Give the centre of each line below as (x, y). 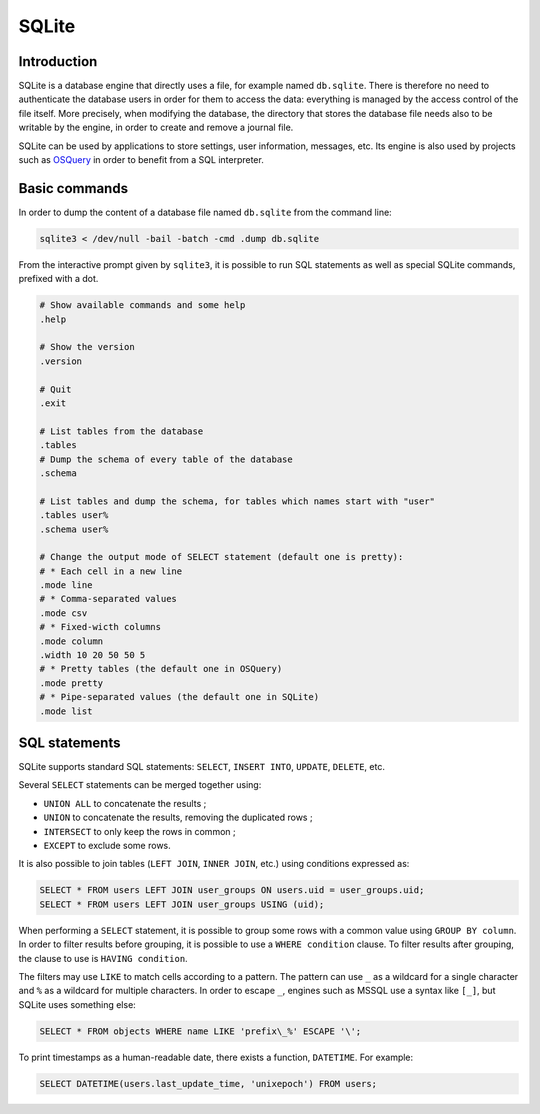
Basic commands (73, 188)
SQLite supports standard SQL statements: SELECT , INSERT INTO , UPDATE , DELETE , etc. (201, 767)
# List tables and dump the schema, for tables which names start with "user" (237, 501)
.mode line (66, 585)
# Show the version (87, 347)
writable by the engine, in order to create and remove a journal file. (156, 127)
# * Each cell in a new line (111, 571)
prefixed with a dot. (58, 279)
